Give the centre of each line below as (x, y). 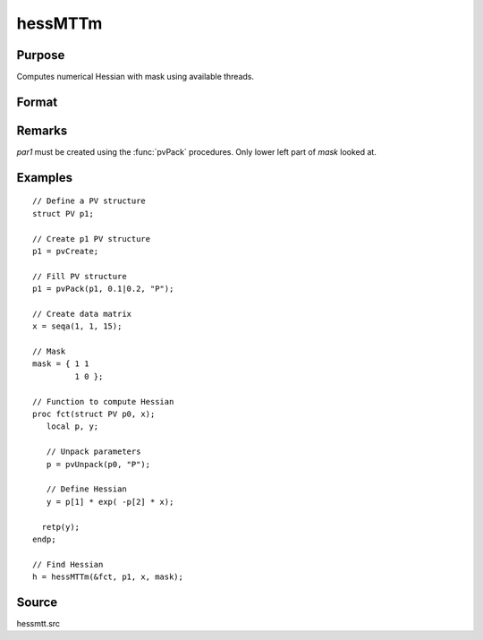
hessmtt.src (38, 624)
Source (37, 602)
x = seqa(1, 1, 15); (77, 326)
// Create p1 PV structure (92, 239)
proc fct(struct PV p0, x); (94, 414)
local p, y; (72, 427)
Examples (45, 178)
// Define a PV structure (89, 201)
